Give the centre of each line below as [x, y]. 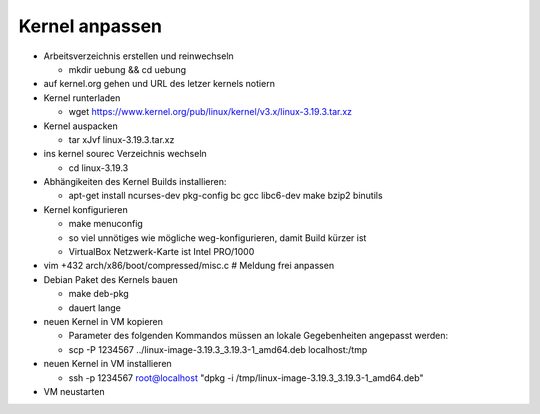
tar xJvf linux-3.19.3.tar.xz [121, 139]
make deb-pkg [98, 294]
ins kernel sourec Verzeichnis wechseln [125, 154]
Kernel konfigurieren [86, 209]
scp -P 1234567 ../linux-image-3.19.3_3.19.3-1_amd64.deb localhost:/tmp [218, 349]
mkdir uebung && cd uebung [127, 69]
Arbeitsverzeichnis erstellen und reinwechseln [138, 56]
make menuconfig [106, 224]
